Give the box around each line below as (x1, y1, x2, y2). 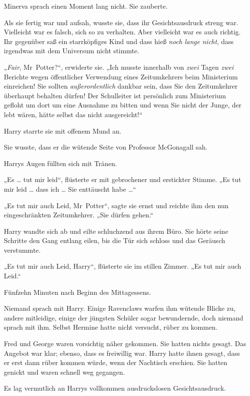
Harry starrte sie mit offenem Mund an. (4, 125, 121, 136)
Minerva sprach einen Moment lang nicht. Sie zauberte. (4, 1, 168, 11)
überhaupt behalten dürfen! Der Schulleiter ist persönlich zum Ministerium (4, 90, 226, 100)
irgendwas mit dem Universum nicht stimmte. (4, 46, 139, 56)
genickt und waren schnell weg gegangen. (4, 366, 125, 377)
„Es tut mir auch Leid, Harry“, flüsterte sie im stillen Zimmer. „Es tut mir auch (4, 261, 241, 271)
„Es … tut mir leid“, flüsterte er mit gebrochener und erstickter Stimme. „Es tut (4, 174, 241, 184)
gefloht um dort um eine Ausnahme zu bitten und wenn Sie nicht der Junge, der (4, 100, 242, 110)
